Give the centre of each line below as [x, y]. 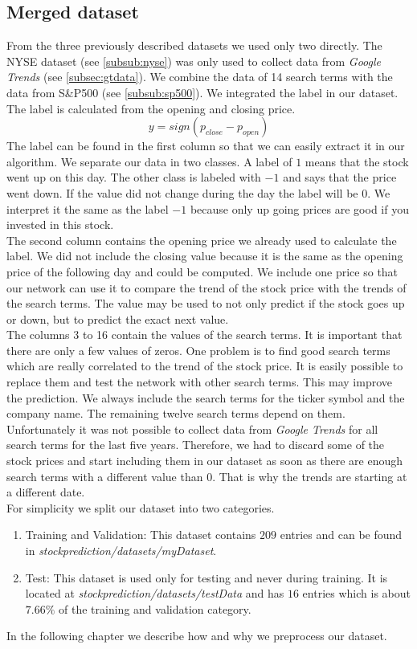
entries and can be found [341, 535]
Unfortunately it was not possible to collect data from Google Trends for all [192, 429]
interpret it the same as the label [88, 208]
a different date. [46, 492]
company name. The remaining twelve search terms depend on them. [176, 413]
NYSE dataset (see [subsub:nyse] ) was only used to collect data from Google [194, 61]
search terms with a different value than [105, 476]
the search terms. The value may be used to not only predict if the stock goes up [206, 303]
